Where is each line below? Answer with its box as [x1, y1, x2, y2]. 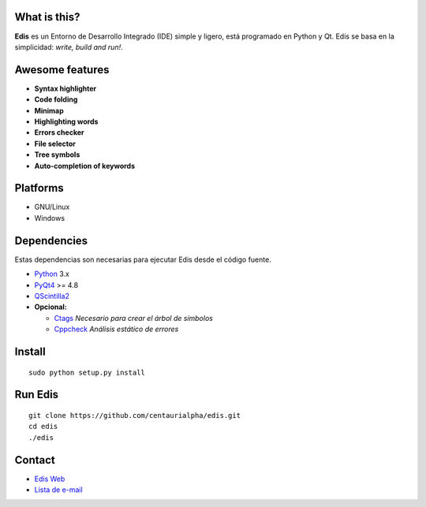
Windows [34, 213, 65, 222]
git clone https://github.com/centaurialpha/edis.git [28, 411, 241, 419]
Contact [14, 453, 55, 467]
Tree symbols [34, 150, 80, 159]
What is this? [14, 10, 80, 24]
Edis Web [34, 474, 65, 483]
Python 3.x [34, 269, 70, 279]
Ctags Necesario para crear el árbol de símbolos [54, 313, 213, 322]
